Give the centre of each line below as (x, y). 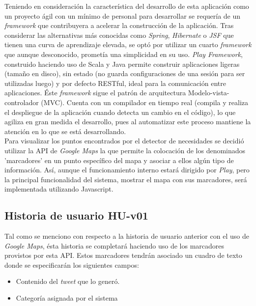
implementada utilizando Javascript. (59, 189)
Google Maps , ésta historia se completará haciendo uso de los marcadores (114, 245)
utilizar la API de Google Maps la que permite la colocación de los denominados (125, 150)
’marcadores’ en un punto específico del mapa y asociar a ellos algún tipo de (119, 160)
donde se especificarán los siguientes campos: (72, 264)
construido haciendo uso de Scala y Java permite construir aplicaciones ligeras (122, 64)
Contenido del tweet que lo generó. (68, 281)
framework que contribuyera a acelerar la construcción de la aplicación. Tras (119, 25)
